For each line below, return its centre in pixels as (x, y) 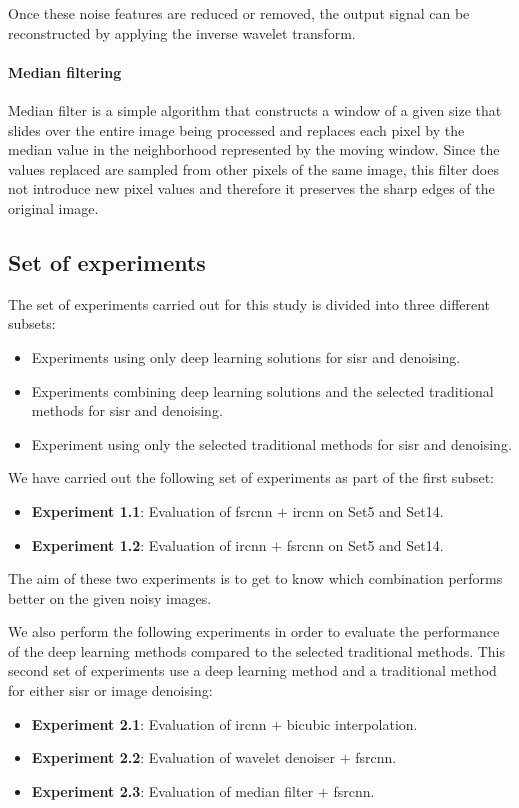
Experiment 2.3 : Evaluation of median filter (172, 790)
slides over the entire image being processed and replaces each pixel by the (236, 129)
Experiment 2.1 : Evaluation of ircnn (149, 723)
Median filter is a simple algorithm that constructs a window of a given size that (255, 109)
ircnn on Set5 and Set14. (368, 510)
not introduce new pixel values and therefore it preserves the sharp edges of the (251, 188)
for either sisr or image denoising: (110, 690)
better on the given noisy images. (110, 597)
